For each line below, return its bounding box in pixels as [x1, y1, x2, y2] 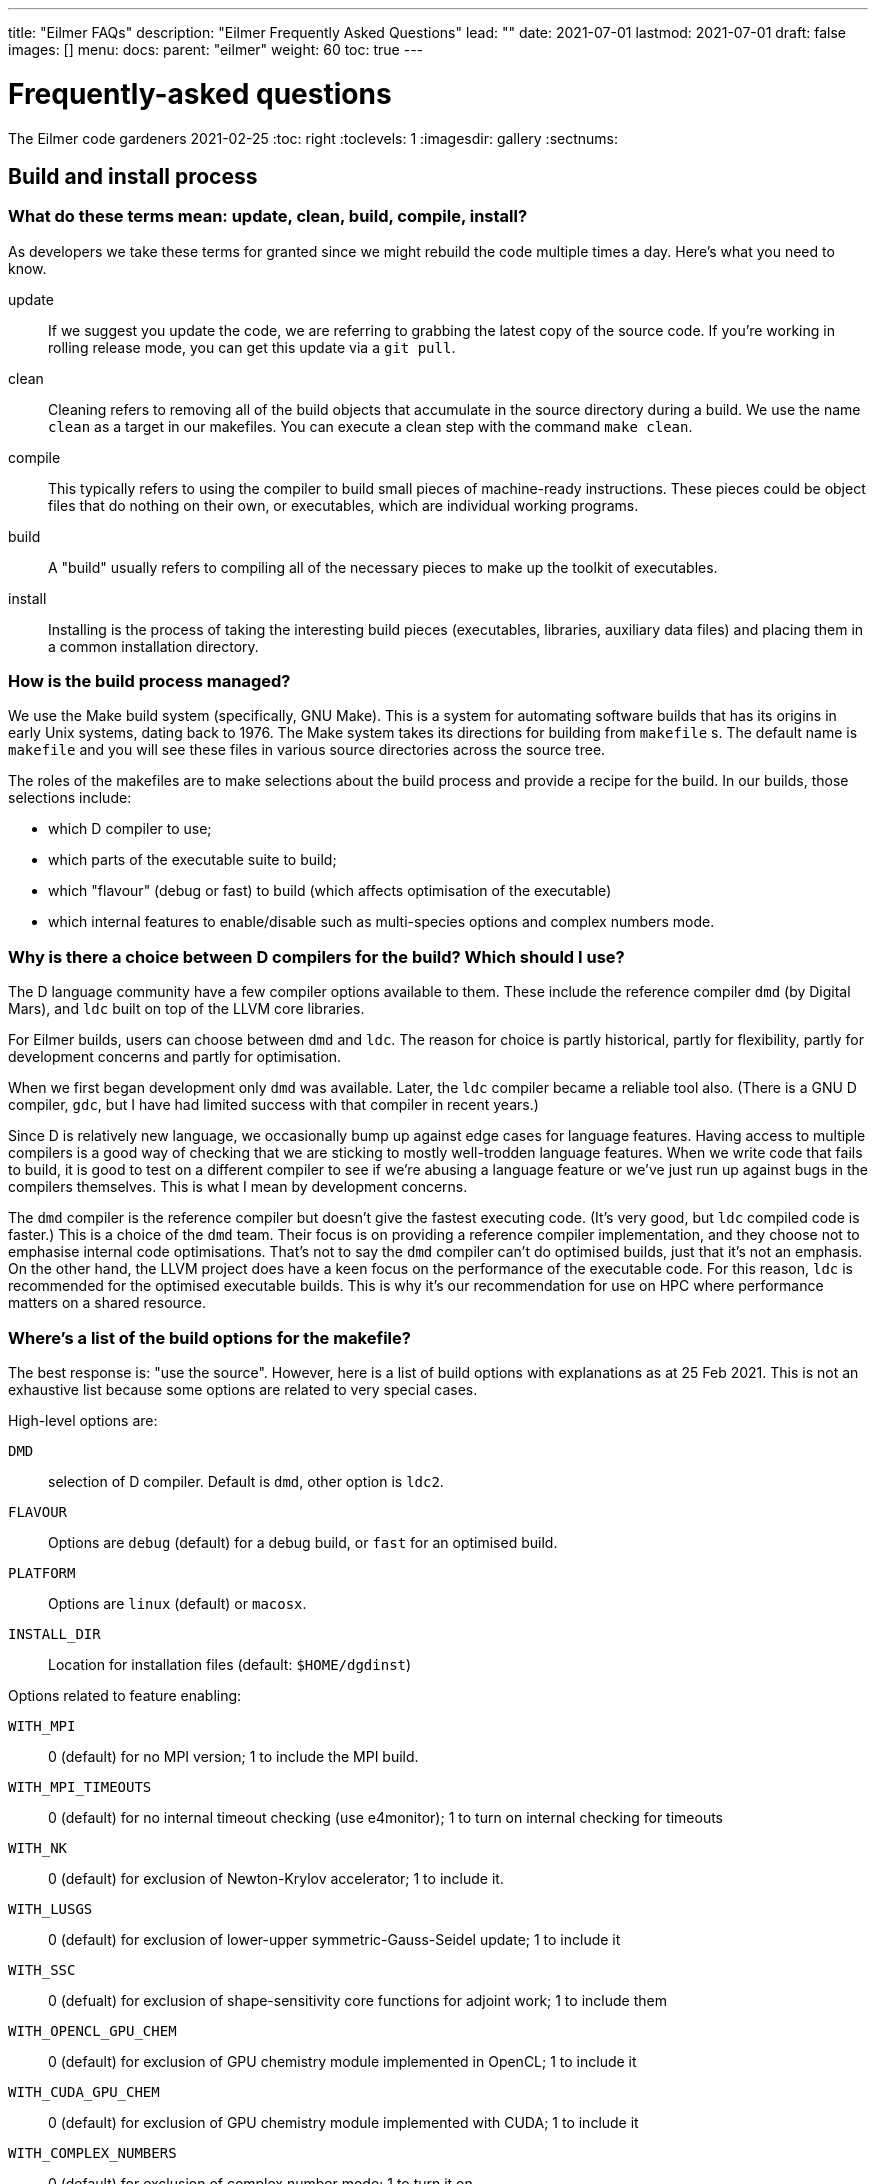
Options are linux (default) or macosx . [48, 1594, 307, 1612]
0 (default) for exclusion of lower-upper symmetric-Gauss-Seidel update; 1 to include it [48, 1930, 621, 1948]
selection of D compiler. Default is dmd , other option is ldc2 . [48, 1472, 444, 1490]
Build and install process [8, 163, 258, 189]
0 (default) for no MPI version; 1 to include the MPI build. [48, 1747, 419, 1765]
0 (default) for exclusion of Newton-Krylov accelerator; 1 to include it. [48, 1869, 504, 1887]
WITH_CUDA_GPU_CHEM [8, 2083, 160, 2100]
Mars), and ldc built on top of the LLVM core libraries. [8, 1000, 365, 1018]
